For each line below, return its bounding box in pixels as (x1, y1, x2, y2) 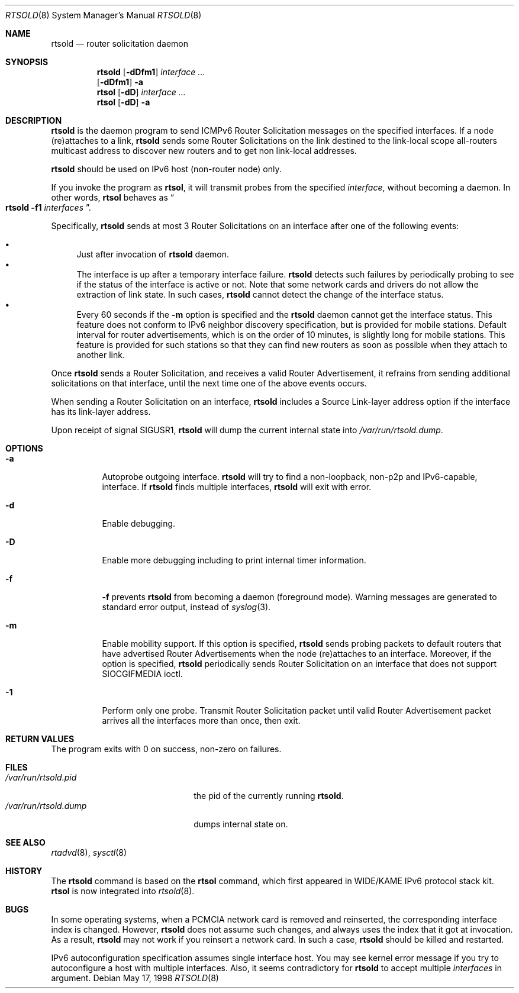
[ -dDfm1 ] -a (96, 77, 143, 87)
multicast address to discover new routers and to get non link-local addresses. (51, 146, 357, 156)
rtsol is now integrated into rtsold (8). (51, 886, 195, 896)
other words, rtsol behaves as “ (51, 192, 174, 202)
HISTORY (5, 866, 43, 876)
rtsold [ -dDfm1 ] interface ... (96, 67, 205, 77)
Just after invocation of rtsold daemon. (76, 249, 230, 259)
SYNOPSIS (5, 57, 49, 67)
